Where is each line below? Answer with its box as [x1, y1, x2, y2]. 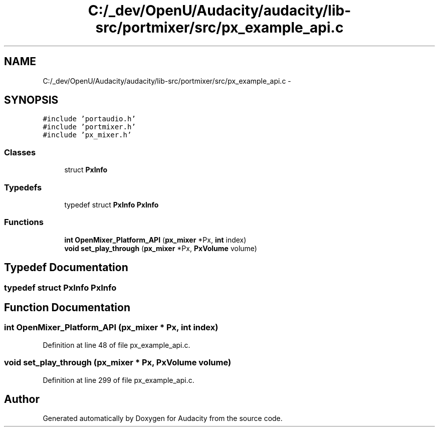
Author [4, 392, 40, 405]
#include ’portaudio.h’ [43, 115, 136, 123]
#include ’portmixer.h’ [43, 123, 136, 131]
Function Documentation [4, 301, 130, 314]
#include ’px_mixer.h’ [43, 131, 132, 139]
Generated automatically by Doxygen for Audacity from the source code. [43, 414, 283, 423]
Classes [4, 147, 36, 157]
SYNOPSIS [4, 94, 59, 107]
